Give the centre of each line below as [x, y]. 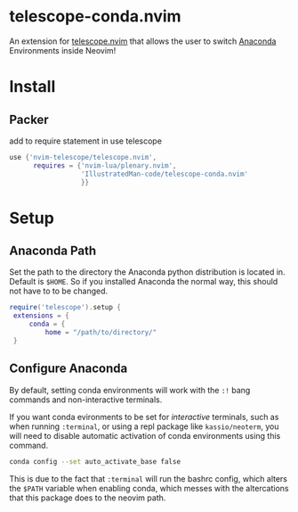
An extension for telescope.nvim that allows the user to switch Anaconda [143, 41]
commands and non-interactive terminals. [86, 400]
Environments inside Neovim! [63, 50]
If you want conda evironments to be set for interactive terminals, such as [144, 417]
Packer [29, 119]
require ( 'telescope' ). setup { [65, 308]
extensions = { [41, 316]
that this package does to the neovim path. [88, 498]
